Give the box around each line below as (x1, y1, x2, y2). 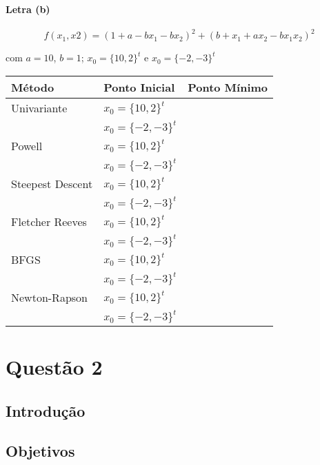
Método (11, 79, 54, 95)
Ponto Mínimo (188, 79, 268, 95)
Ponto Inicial (103, 79, 175, 95)
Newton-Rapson (11, 289, 88, 305)
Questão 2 (6, 353, 103, 381)
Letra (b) (6, 1, 50, 16)
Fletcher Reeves (11, 213, 87, 229)
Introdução (6, 400, 86, 421)
